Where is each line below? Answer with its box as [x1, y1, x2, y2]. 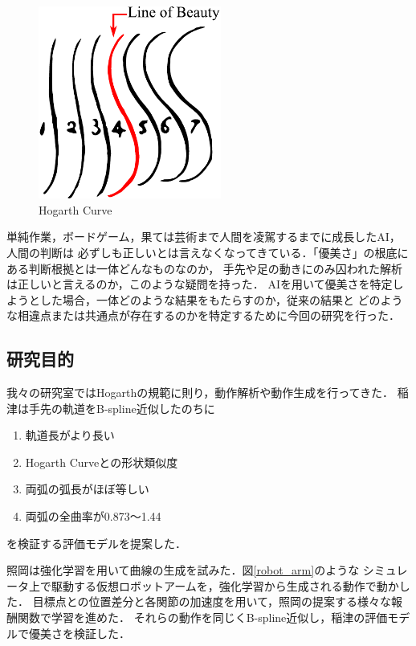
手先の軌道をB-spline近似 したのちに [28, 399, 215, 416]
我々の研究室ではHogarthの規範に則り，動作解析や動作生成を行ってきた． [6, 384, 394, 401]
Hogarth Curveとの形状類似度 [25, 453, 178, 470]
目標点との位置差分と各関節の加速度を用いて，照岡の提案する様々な [32, 593, 392, 610]
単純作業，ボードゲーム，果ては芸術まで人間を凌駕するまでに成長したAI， [6, 228, 401, 245]
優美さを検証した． [28, 624, 130, 641]
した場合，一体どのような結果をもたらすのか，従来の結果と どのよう [39, 291, 403, 308]
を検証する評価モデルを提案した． [6, 534, 186, 551]
